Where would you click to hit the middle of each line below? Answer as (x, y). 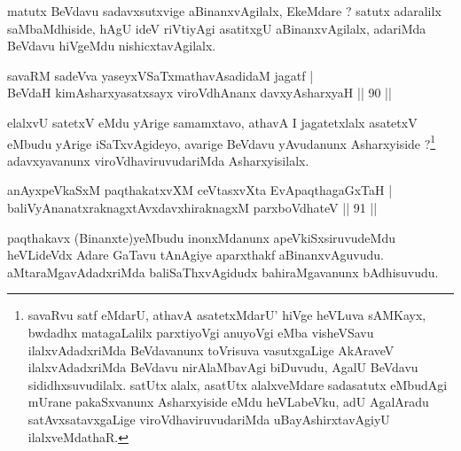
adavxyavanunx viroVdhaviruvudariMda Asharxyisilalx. (158, 160)
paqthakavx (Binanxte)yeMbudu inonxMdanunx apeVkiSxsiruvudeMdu (201, 237)
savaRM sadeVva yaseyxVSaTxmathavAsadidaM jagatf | (160, 75)
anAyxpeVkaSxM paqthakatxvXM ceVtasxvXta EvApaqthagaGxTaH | (200, 190)
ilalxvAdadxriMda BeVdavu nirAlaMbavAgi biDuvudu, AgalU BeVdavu (223, 367)
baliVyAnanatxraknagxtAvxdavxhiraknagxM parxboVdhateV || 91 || (192, 207)
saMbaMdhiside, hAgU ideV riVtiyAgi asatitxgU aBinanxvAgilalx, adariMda (217, 28)
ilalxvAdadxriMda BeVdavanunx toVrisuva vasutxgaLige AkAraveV (211, 350)
